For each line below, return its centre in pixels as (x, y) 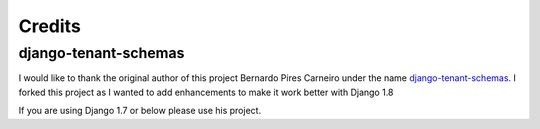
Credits (50, 26)
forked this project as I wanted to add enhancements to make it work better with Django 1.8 (206, 92)
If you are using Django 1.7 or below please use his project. (140, 111)
